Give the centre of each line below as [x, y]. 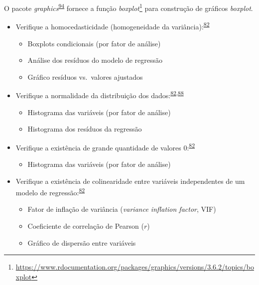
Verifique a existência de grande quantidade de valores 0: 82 [105, 146]
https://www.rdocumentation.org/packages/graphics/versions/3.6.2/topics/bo [135, 267]
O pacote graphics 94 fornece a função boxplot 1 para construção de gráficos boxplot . [129, 7]
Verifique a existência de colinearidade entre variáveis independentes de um [130, 181]
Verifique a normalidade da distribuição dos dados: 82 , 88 [100, 94]
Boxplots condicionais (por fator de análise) [94, 43]
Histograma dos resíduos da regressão [85, 129]
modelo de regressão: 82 [50, 192]
